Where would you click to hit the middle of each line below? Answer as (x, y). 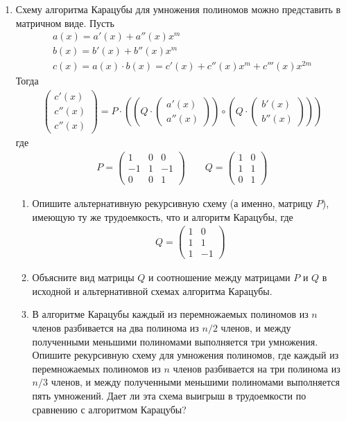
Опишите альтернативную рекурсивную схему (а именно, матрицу (173, 203)
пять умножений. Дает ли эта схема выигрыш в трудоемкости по (169, 396)
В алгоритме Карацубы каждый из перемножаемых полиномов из (170, 314)
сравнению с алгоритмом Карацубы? (109, 409)
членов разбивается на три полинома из (257, 368)
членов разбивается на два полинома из (115, 328)
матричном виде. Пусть (65, 23)
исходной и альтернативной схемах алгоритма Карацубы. (152, 290)
